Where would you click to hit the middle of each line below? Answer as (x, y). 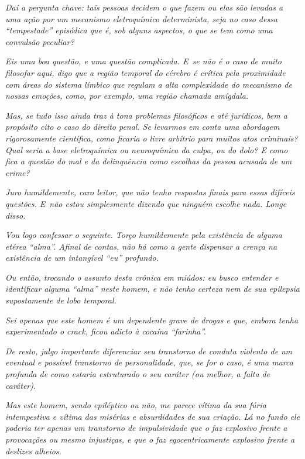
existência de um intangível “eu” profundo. (82, 258)
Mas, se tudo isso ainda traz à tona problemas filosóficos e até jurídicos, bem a (146, 115)
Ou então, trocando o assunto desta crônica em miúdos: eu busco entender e (142, 277)
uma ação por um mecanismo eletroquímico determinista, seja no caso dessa (142, 18)
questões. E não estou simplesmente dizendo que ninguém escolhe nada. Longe (146, 203)
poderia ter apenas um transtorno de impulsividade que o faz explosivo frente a (146, 428)
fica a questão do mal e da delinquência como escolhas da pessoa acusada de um (149, 161)
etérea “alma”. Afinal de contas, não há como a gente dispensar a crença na (141, 246)
